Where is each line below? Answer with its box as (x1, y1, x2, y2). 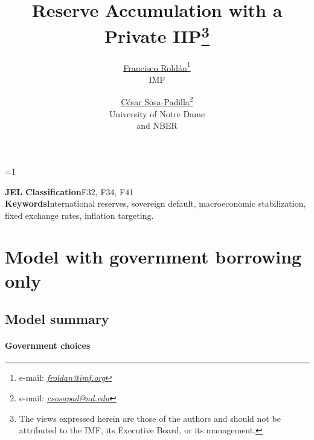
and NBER (136, 119, 178, 132)
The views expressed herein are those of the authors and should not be (19, 412, 281, 424)
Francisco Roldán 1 (123, 59, 191, 74)
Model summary (5, 309, 109, 328)
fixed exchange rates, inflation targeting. (5, 209, 154, 221)
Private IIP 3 (104, 21, 210, 48)
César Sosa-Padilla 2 (121, 94, 193, 108)
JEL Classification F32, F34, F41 (5, 185, 134, 198)
